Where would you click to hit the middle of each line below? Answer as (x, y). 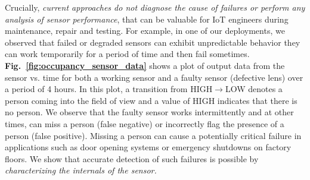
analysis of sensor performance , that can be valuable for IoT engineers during (147, 19)
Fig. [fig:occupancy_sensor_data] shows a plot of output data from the (145, 65)
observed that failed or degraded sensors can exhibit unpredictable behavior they (153, 42)
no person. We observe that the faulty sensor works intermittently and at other (149, 112)
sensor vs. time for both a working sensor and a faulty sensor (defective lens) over (154, 77)
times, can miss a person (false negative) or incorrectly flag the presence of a (145, 123)
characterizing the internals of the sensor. (81, 170)
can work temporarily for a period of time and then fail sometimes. (127, 54)
